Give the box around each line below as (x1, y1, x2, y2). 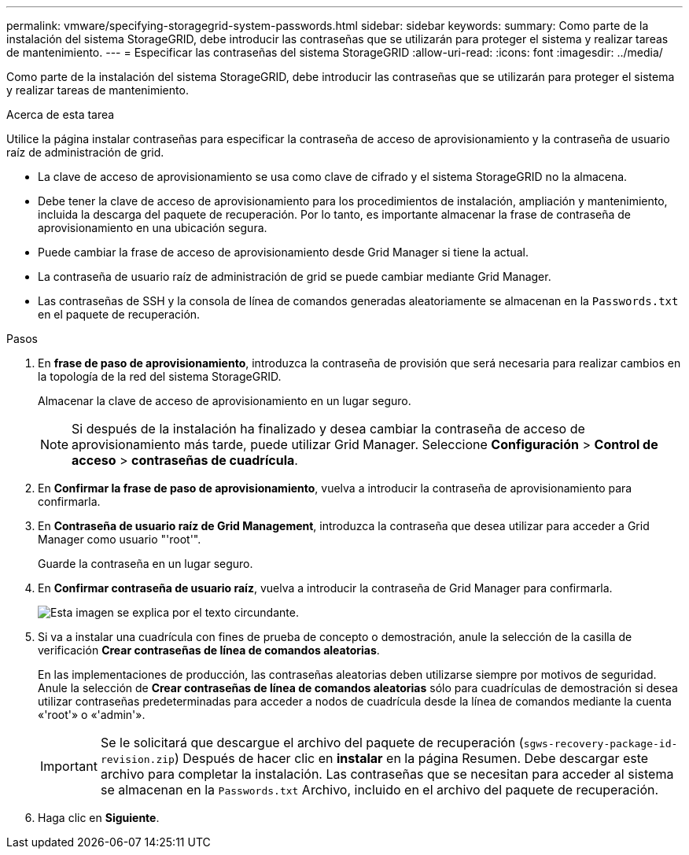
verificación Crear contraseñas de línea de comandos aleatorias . (38, 643, 380, 657)
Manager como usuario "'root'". (38, 533, 201, 546)
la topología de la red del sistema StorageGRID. (38, 370, 282, 383)
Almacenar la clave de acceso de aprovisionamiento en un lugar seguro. (38, 394, 411, 407)
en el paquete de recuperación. (38, 308, 201, 321)
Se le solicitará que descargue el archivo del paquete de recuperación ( (100, 735, 524, 750)
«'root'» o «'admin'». (38, 708, 146, 721)
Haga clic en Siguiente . (38, 811, 160, 824)
